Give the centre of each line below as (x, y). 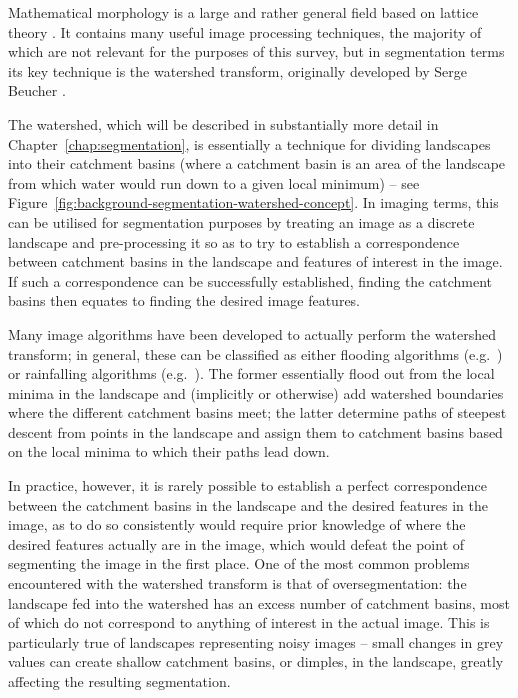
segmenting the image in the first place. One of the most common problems (239, 563)
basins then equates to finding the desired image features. (184, 300)
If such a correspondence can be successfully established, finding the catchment (250, 280)
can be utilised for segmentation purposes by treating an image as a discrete (241, 221)
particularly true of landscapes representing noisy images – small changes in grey (256, 641)
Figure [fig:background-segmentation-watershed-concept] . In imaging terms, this (253, 202)
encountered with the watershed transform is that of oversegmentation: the (237, 583)
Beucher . (37, 90)
